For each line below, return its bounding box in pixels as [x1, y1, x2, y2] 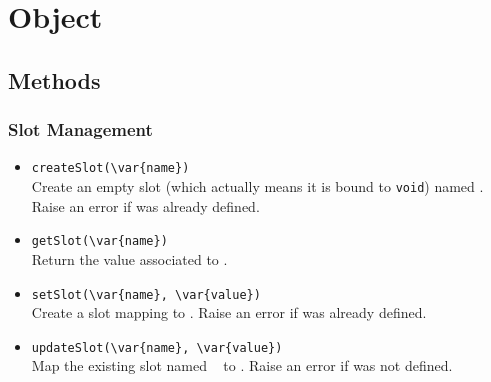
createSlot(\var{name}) [31, 161, 190, 176]
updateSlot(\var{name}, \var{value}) [31, 340, 283, 355]
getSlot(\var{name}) [31, 234, 168, 249]
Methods [8, 64, 101, 95]
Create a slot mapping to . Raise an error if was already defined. [31, 302, 427, 323]
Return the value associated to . [31, 248, 228, 269]
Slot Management [8, 117, 153, 142]
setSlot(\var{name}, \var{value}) [31, 287, 261, 302]
